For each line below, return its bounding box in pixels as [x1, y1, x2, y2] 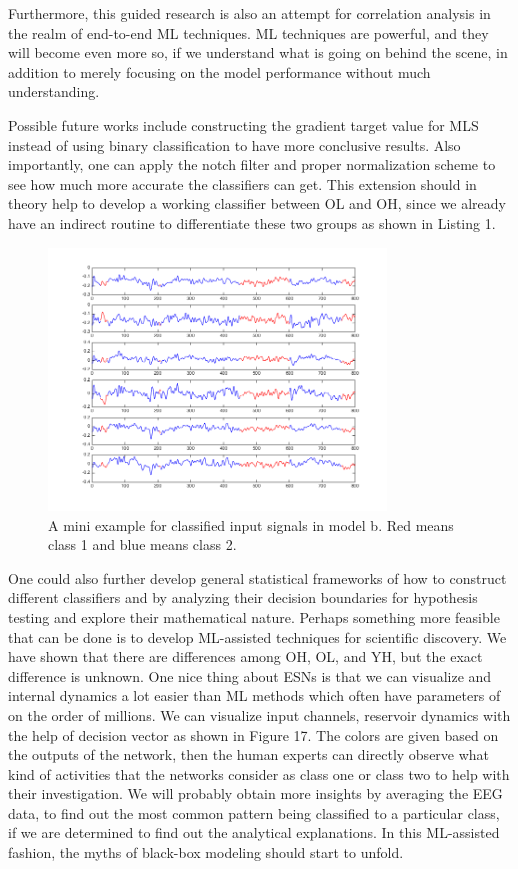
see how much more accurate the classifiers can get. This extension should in [8, 173, 477, 194]
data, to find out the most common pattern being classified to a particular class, [8, 802, 500, 823]
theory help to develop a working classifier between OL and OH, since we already [8, 193, 506, 214]
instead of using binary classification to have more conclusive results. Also [8, 134, 461, 155]
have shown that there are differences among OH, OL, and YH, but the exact [8, 646, 483, 667]
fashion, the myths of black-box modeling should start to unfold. [8, 842, 404, 863]
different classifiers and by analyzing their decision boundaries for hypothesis [8, 587, 478, 608]
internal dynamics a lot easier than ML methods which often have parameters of [8, 685, 501, 706]
